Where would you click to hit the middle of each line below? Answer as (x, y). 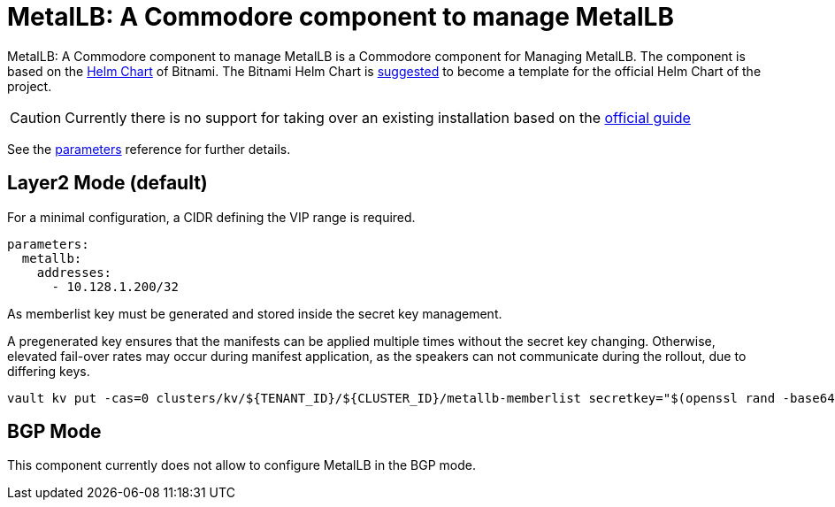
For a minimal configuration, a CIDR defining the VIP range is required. (211, 217)
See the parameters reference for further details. (149, 149)
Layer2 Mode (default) (107, 183)
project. (30, 86)
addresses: (74, 272)
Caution (36, 117)
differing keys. (49, 371)
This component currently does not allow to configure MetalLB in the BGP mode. (241, 465)
